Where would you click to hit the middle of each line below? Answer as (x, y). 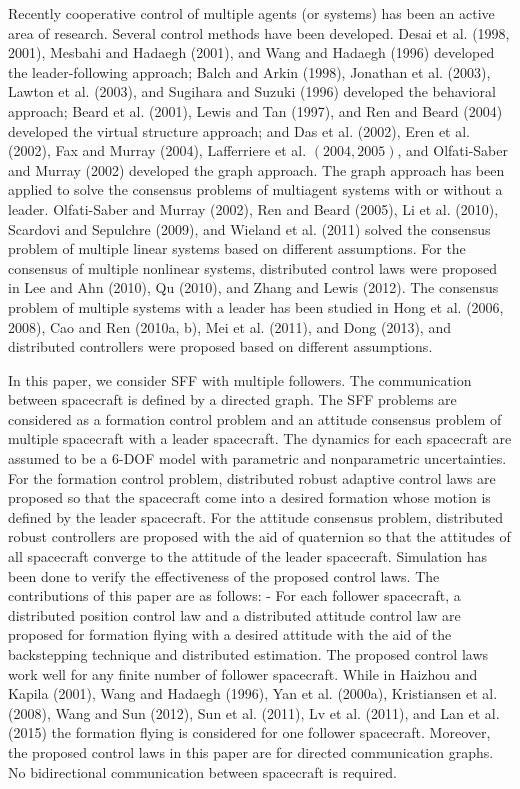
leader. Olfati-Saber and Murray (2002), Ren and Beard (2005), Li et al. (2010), (253, 208)
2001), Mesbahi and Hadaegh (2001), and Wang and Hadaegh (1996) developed (251, 52)
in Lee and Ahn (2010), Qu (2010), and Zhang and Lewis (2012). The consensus (253, 287)
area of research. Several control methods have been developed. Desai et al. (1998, (259, 32)
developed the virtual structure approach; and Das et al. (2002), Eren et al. (239, 130)
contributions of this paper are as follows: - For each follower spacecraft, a (234, 595)
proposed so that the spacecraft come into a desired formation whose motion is (249, 497)
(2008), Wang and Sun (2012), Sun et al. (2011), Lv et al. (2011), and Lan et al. (254, 712)
